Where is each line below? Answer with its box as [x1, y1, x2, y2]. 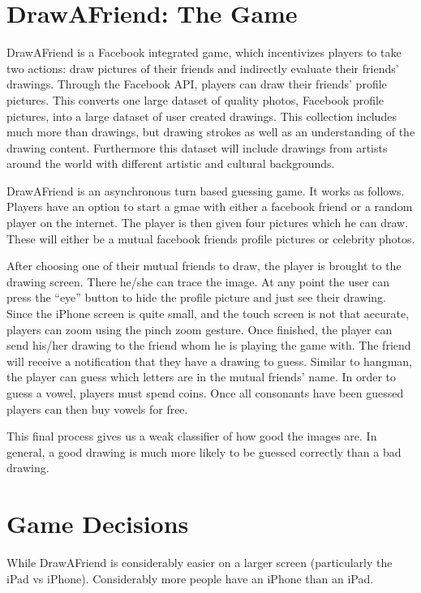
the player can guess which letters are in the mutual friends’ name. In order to [6, 368, 397, 385]
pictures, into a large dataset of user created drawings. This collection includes [6, 107, 397, 124]
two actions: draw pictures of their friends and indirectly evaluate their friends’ [6, 59, 399, 76]
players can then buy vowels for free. [6, 400, 188, 417]
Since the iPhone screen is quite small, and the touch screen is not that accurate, [6, 305, 410, 322]
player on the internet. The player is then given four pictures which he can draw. [6, 214, 409, 231]
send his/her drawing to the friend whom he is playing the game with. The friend [6, 337, 411, 354]
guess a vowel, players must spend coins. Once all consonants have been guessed [6, 385, 404, 401]
